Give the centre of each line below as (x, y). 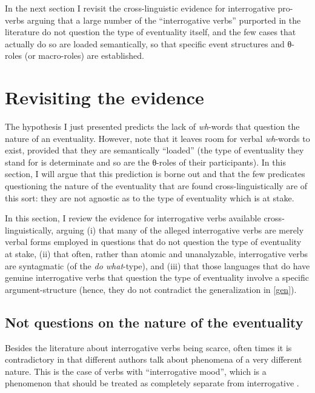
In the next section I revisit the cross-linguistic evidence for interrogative (140, 8)
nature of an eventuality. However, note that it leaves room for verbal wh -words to (157, 138)
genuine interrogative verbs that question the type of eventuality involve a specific (157, 277)
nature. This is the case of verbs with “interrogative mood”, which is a (136, 371)
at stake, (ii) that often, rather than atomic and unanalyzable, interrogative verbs (157, 254)
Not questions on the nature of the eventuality (154, 322)
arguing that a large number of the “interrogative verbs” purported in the (164, 20)
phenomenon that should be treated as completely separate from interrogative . (152, 383)
